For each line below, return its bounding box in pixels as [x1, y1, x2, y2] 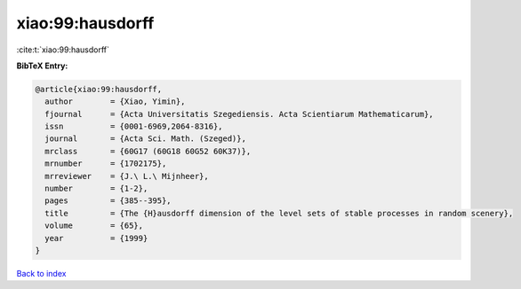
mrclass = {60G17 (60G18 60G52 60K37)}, [44, 146, 252, 156]
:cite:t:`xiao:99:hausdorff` [16, 44, 110, 55]
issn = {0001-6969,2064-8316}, [44, 121, 223, 132]
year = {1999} [44, 233, 148, 243]
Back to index [16, 268, 67, 278]
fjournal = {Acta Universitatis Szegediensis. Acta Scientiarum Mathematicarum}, [44, 109, 435, 119]
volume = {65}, [44, 221, 144, 230]
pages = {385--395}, [44, 196, 172, 206]
